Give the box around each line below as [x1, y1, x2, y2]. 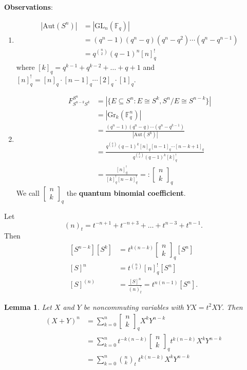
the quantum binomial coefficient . [66, 187, 186, 198]
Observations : [4, 2, 53, 12]
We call [16, 187, 40, 198]
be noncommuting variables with [83, 301, 184, 312]
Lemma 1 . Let [4, 301, 52, 312]
